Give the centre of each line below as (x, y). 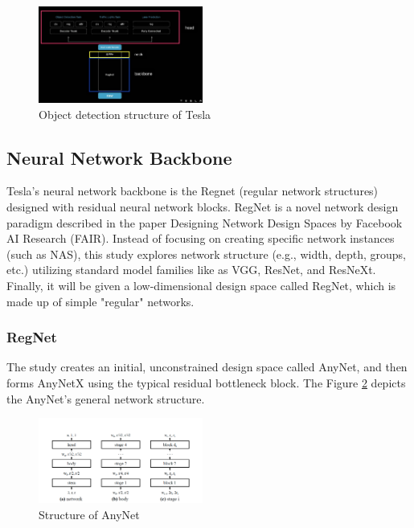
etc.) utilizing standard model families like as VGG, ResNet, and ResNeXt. (191, 270)
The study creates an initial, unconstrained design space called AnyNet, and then (207, 367)
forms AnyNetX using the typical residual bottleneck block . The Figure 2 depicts (206, 382)
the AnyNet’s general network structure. (106, 398)
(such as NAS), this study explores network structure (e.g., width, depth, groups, (206, 254)
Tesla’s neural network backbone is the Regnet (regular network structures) (193, 191)
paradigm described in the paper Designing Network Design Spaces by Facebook (205, 222)
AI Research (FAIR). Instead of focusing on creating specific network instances (201, 238)
